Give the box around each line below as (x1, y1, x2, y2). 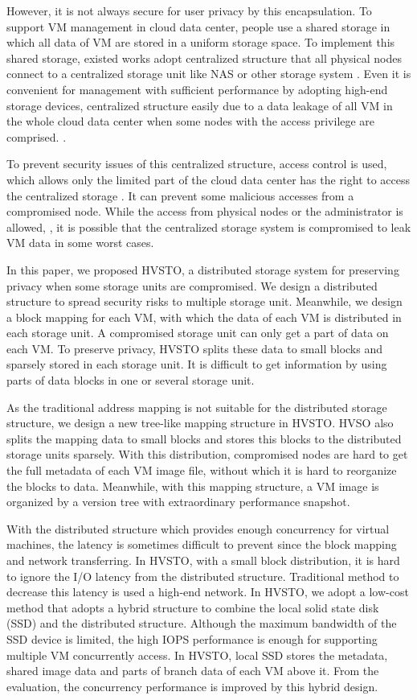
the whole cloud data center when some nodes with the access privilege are (6, 113, 375, 130)
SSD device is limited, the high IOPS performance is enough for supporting (6, 630, 378, 647)
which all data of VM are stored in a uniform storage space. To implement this (6, 34, 395, 51)
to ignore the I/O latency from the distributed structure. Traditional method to (6, 567, 399, 584)
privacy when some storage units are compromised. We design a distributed (6, 277, 378, 294)
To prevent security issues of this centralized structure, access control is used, (6, 155, 387, 172)
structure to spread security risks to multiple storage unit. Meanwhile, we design (6, 293, 403, 310)
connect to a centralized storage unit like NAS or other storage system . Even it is (6, 65, 411, 82)
